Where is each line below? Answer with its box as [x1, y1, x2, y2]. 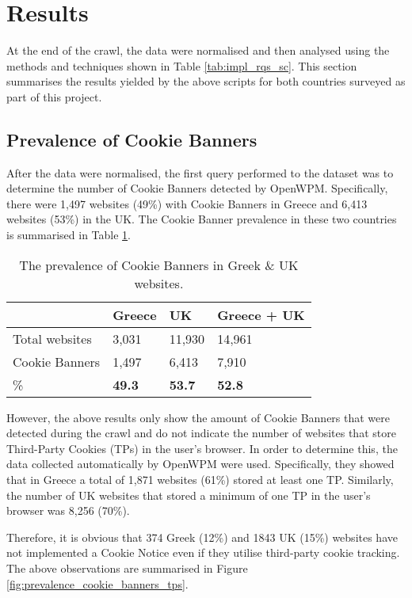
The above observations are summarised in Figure [6, 560, 248, 577]
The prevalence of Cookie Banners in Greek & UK [19, 255, 299, 274]
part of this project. [6, 88, 102, 105]
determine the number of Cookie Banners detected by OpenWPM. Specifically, [6, 180, 388, 196]
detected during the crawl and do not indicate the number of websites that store [6, 425, 396, 441]
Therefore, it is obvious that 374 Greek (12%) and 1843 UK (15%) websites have [6, 528, 398, 545]
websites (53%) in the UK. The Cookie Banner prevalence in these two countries [6, 211, 397, 227]
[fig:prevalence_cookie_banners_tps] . [6, 575, 189, 592]
